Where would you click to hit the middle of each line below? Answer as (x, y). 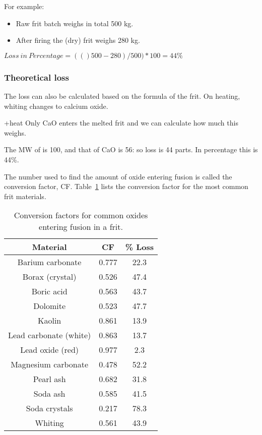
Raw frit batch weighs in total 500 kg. (75, 23)
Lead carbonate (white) (50, 335)
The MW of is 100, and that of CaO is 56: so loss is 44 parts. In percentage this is (131, 149)
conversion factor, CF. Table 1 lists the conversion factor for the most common (126, 186)
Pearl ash (49, 379)
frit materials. (25, 196)
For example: (24, 6)
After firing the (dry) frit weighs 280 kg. (78, 40)
